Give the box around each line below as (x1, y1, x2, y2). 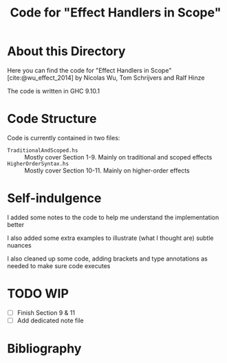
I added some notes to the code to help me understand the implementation (7, 213, 219, 221)
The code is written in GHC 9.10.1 (7, 87, 100, 95)
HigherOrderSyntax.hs (7, 160, 69, 167)
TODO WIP (7, 286, 69, 301)
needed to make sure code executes (7, 261, 111, 269)
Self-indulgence (7, 190, 102, 206)
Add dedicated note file (17, 316, 84, 324)
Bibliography (7, 341, 82, 357)
